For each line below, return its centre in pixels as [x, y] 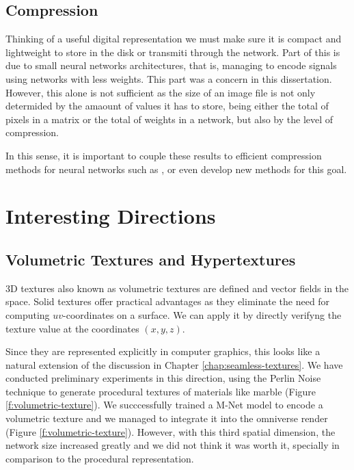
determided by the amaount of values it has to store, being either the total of [167, 106]
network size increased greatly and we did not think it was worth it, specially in [173, 445]
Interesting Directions [111, 216]
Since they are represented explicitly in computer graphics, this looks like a [163, 351]
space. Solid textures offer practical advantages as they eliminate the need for [168, 301]
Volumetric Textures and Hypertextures [151, 259]
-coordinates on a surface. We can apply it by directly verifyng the [202, 314]
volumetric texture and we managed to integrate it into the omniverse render [167, 418]
